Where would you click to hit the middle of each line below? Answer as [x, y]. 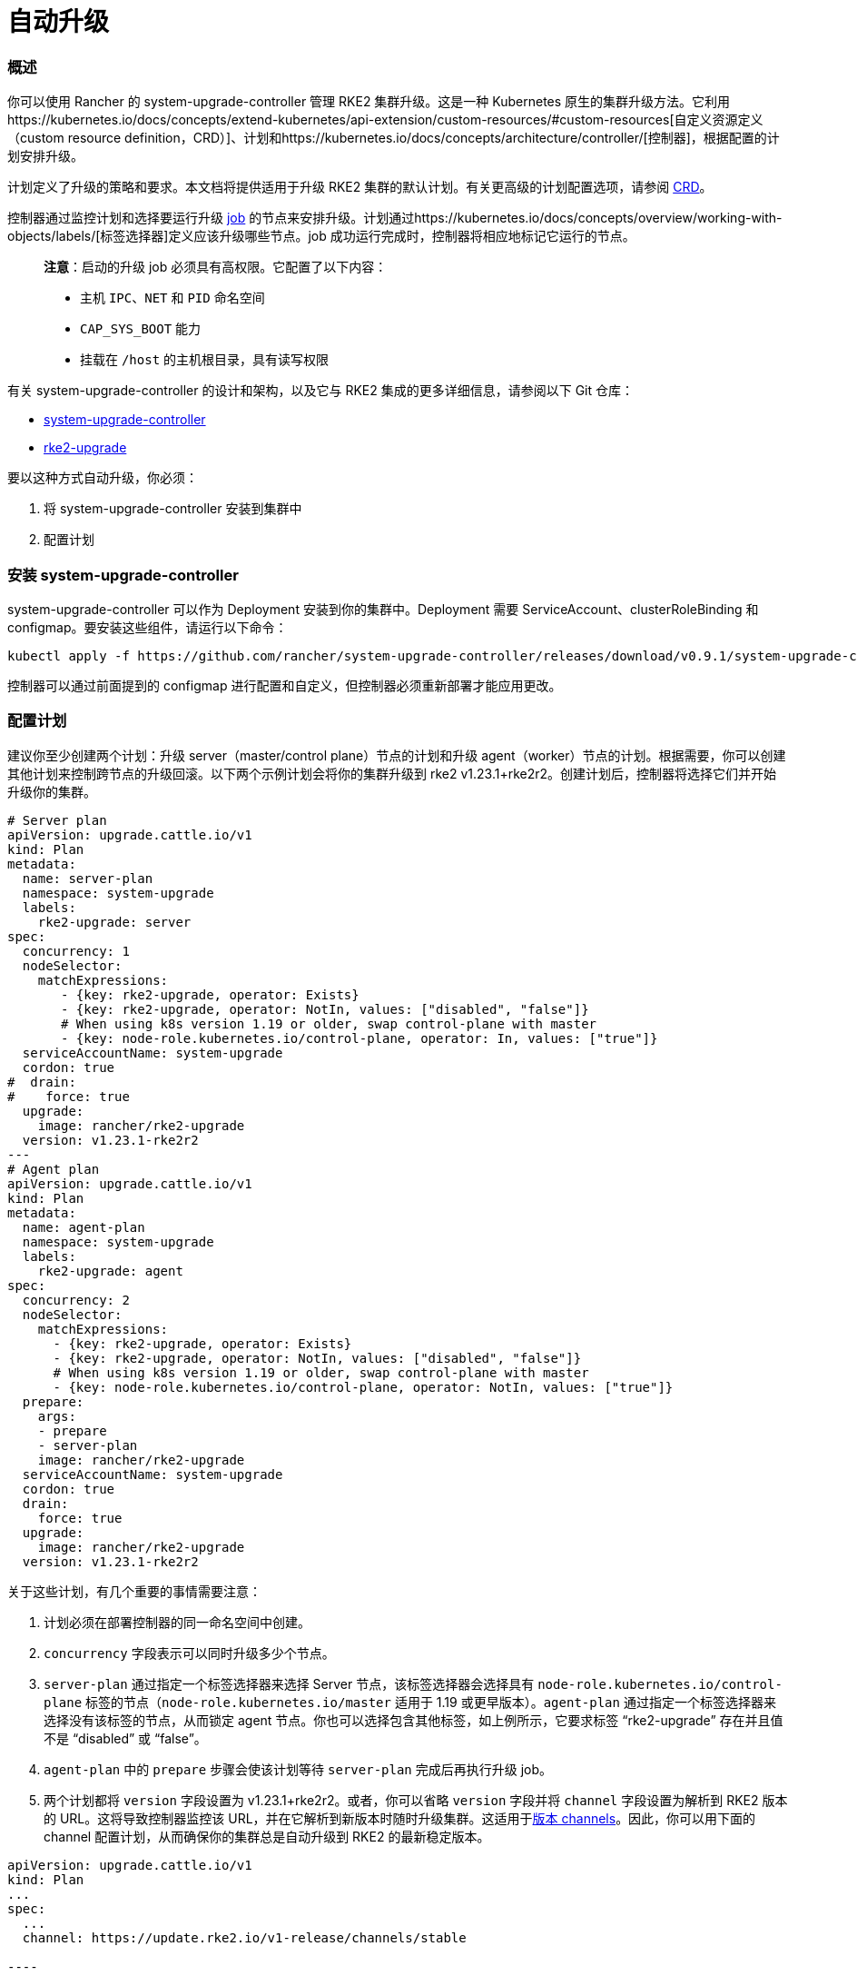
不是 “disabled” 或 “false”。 [125, 1738]
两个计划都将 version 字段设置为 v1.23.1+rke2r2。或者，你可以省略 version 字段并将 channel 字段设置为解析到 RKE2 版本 [416, 1800]
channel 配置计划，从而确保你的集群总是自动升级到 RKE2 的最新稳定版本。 [267, 1836]
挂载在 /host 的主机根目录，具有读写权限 [205, 360]
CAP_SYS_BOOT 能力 [141, 329]
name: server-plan [88, 878]
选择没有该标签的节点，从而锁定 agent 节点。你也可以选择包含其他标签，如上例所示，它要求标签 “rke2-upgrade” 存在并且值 [414, 1720]
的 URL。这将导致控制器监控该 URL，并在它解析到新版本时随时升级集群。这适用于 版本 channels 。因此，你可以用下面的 [400, 1818]
